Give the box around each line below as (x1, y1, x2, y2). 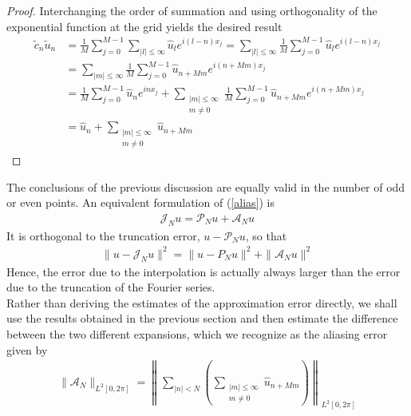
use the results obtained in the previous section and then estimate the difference (6, 310, 398, 327)
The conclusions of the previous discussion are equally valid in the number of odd (6, 178, 405, 195)
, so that (245, 227, 287, 244)
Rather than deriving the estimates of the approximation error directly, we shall (6, 294, 397, 311)
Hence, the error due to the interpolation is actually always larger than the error (6, 263, 401, 279)
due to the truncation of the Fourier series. (6, 279, 215, 295)
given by (6, 341, 48, 358)
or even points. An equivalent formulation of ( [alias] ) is (6, 194, 275, 211)
